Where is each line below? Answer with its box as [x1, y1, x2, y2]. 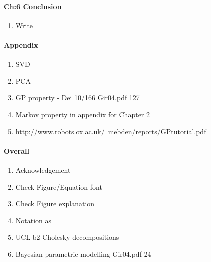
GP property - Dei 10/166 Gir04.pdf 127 [15, 92, 140, 103]
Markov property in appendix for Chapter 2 [15, 109, 150, 119]
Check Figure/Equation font [15, 181, 102, 192]
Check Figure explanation [15, 198, 95, 209]
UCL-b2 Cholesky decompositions [15, 232, 119, 242]
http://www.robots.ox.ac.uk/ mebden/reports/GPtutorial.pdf [15, 126, 206, 136]
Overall [4, 145, 29, 156]
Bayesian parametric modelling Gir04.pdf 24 [15, 248, 151, 259]
